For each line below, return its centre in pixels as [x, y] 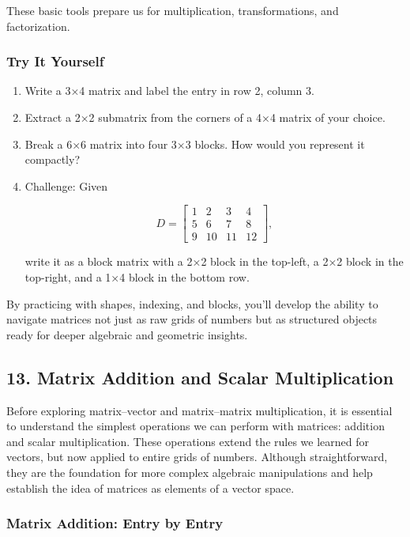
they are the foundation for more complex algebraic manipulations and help [190, 473]
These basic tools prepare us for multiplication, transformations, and [173, 10]
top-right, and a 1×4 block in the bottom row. [137, 277]
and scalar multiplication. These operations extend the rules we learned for [188, 441]
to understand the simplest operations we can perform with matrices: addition [196, 426]
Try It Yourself [55, 61]
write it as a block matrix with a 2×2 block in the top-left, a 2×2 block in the [214, 261]
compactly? [53, 159]
